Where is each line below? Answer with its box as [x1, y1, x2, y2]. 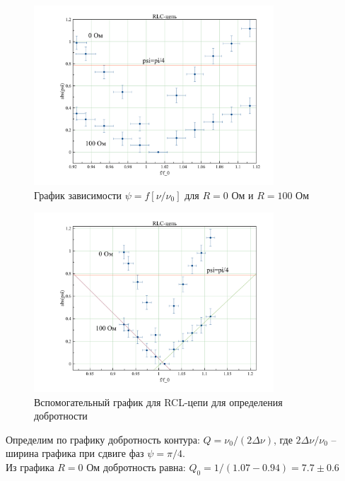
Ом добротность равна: [86, 459, 186, 474]
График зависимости [34, 187, 122, 202]
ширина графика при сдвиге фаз [6, 446, 144, 461]
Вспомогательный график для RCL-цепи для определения [34, 394, 283, 409]
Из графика [6, 459, 54, 474]
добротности [34, 408, 88, 423]
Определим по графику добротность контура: [6, 432, 200, 446]
